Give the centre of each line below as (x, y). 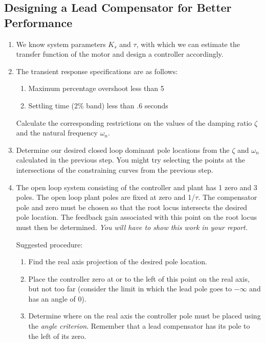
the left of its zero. (57, 336)
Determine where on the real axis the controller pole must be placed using (145, 316)
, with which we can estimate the (188, 44)
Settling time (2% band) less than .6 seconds (98, 105)
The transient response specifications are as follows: (97, 71)
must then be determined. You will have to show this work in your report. (132, 227)
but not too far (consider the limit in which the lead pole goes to (130, 289)
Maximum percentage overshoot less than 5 (96, 88)
